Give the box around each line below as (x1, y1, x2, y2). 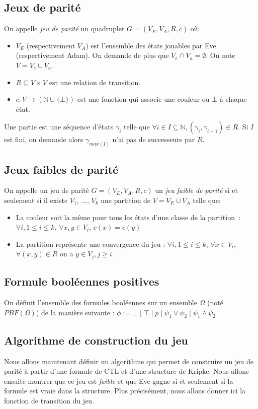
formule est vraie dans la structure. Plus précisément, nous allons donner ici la (4, 385, 246, 396)
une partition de (101, 195, 151, 206)
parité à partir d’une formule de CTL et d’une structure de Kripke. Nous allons (4, 366, 249, 376)
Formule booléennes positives (4, 274, 159, 289)
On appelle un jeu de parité (4, 185, 89, 195)
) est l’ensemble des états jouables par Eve (85, 40, 216, 50)
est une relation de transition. (49, 77, 141, 87)
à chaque (219, 94, 247, 104)
